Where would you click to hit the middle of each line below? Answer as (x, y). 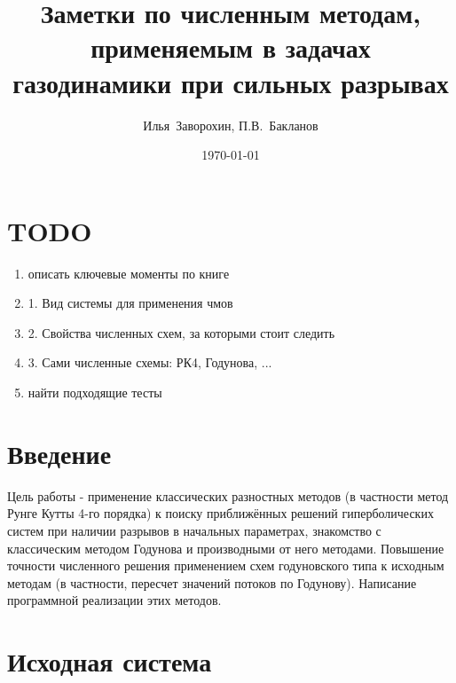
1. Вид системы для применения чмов (130, 303)
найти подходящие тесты (95, 392)
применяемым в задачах (231, 47)
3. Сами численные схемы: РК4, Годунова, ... (150, 362)
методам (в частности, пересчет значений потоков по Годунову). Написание (212, 582)
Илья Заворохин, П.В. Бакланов (231, 125)
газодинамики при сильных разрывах (231, 82)
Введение (59, 453)
